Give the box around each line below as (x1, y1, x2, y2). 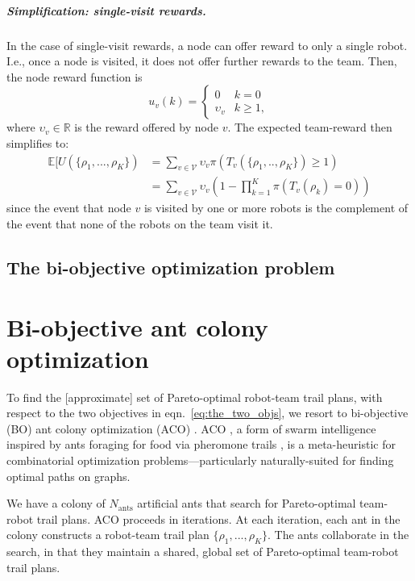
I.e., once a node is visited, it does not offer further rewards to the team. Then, (6, 52, 397, 69)
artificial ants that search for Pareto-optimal (137, 495, 356, 512)
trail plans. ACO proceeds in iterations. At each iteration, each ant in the (36, 510, 400, 527)
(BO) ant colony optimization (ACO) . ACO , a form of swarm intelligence (6, 420, 376, 437)
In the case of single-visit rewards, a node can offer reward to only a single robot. (6, 36, 408, 53)
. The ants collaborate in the (268, 526, 409, 543)
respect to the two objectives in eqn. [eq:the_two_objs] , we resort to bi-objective (6, 404, 409, 421)
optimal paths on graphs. (6, 467, 131, 484)
